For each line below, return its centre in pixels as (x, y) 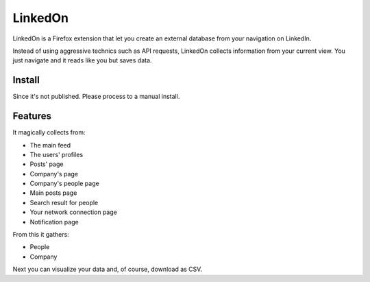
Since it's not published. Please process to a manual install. (96, 97)
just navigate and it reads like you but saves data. (82, 60)
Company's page (54, 174)
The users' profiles (57, 154)
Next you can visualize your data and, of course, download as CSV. (107, 269)
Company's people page (64, 184)
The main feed (50, 145)
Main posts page (53, 193)
